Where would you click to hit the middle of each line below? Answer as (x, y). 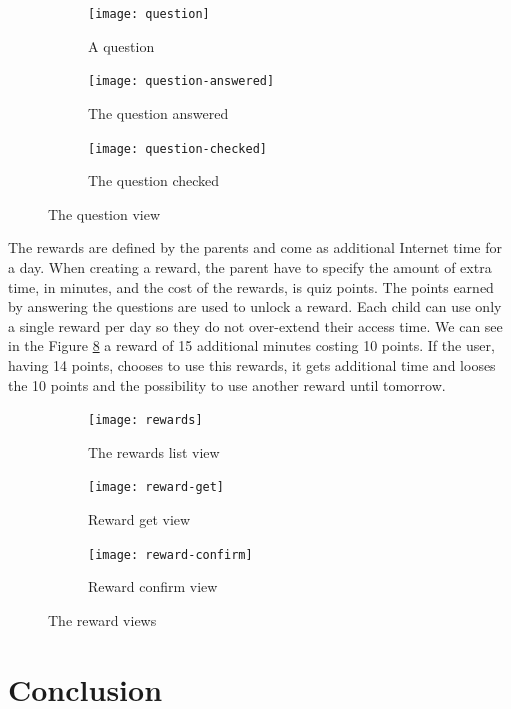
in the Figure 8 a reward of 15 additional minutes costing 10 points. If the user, (251, 345)
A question (121, 45)
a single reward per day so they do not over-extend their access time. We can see (255, 325)
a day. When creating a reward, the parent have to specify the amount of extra (250, 266)
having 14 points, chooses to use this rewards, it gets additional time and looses (252, 364)
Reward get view (139, 519)
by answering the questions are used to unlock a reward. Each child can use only (255, 306)
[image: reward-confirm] (170, 554)
